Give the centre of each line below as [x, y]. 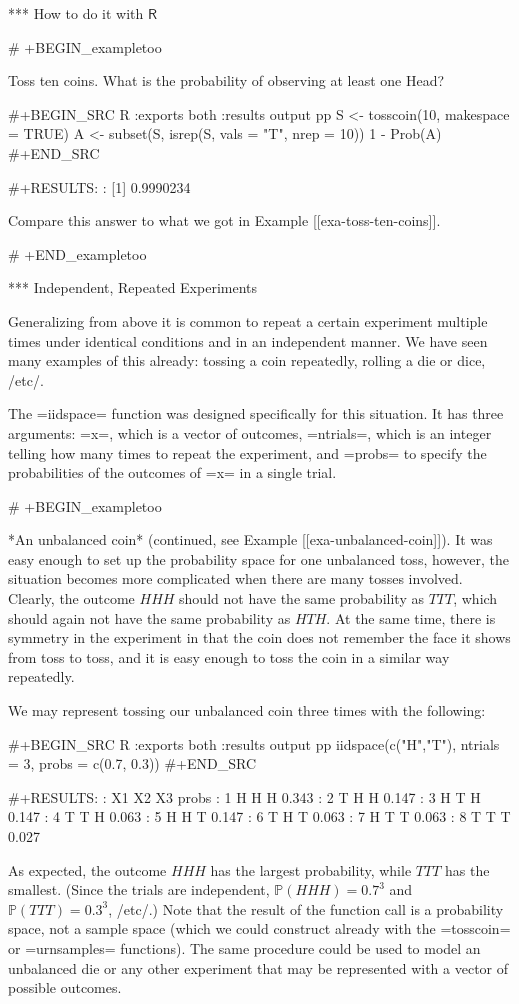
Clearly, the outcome [71, 598]
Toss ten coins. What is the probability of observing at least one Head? [226, 80]
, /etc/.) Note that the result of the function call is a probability [306, 908]
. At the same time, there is [411, 617]
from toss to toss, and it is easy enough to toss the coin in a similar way [229, 656]
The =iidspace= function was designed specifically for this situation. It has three [256, 413]
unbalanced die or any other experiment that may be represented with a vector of [258, 967]
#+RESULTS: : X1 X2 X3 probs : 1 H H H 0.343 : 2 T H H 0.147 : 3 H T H [244, 796]
